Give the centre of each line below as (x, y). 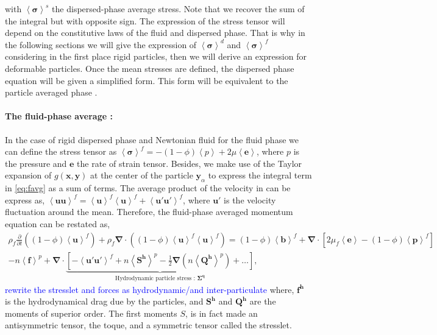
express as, (25, 199)
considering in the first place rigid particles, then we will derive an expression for (156, 56)
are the (263, 301)
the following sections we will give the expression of (101, 44)
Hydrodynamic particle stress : (155, 278)
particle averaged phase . (51, 92)
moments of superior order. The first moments (91, 313)
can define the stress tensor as (61, 151)
